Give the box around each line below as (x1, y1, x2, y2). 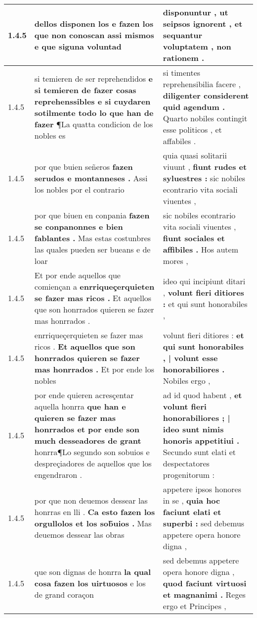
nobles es (34, 129, 66, 141)
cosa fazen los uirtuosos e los (34, 577, 146, 589)
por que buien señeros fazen (34, 161, 133, 172)
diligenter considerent (163, 90, 249, 101)
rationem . (163, 52, 205, 63)
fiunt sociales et (163, 232, 225, 244)
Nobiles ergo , (163, 375, 211, 386)
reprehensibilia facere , (163, 78, 241, 90)
